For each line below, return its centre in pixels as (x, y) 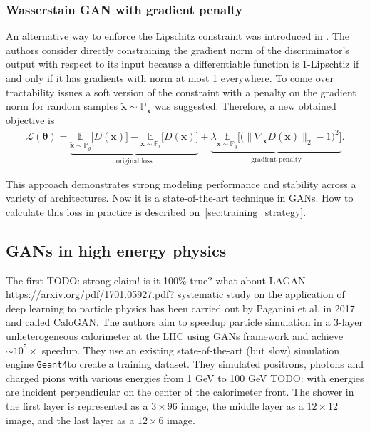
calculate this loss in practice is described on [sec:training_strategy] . (156, 211)
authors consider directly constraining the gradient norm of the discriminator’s (178, 50)
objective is (30, 119)
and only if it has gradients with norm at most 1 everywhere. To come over (170, 78)
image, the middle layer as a (242, 406)
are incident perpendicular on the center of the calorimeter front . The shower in (180, 392)
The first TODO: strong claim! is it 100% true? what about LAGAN (156, 280)
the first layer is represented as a (77, 406)
